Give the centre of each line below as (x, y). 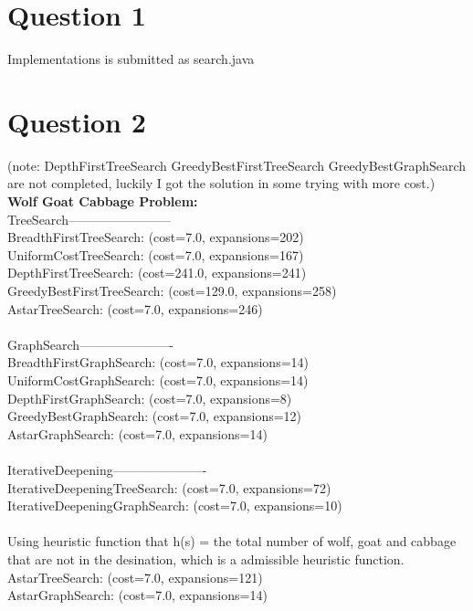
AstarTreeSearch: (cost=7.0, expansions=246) (135, 308)
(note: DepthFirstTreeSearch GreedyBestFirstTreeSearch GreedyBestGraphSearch (237, 165)
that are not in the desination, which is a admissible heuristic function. (206, 558)
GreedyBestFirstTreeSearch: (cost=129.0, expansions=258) (172, 290)
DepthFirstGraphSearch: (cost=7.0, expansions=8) (150, 398)
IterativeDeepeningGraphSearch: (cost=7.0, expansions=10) (175, 506)
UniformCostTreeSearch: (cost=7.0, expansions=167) (156, 254)
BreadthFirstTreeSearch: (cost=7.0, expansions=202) (156, 237)
